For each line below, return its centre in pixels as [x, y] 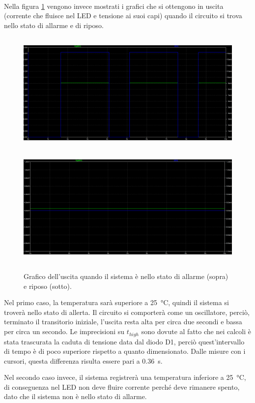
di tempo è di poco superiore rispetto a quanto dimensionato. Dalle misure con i [125, 351]
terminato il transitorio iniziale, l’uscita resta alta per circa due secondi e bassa [123, 322]
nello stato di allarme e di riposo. [54, 25]
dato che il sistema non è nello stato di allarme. [75, 396]
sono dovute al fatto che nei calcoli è [196, 331]
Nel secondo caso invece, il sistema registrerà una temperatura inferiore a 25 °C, [125, 377]
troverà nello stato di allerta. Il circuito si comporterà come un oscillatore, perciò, [127, 312]
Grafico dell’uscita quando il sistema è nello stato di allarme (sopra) [126, 276]
